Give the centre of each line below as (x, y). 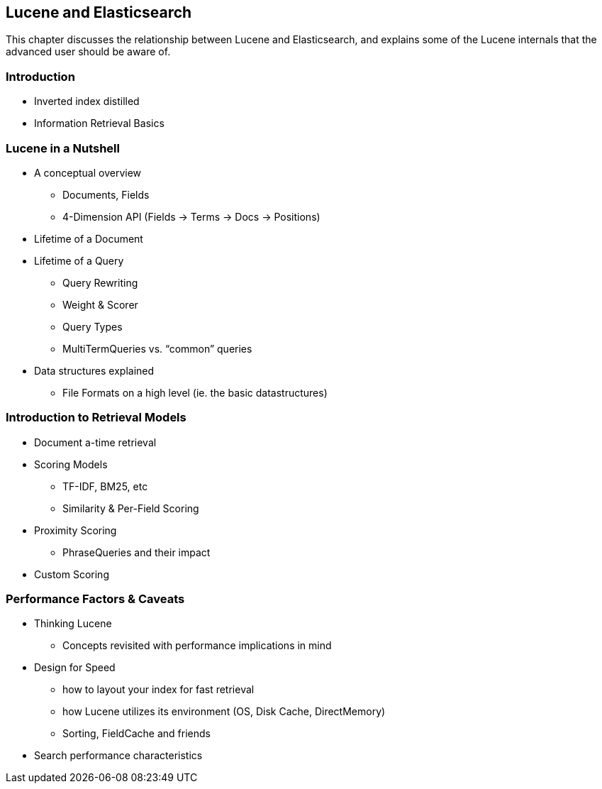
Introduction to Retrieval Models (96, 418)
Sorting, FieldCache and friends (136, 734)
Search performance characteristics (118, 756)
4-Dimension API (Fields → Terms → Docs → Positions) (191, 216)
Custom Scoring (72, 574)
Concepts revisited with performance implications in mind (197, 646)
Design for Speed (75, 668)
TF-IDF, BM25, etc (105, 486)
